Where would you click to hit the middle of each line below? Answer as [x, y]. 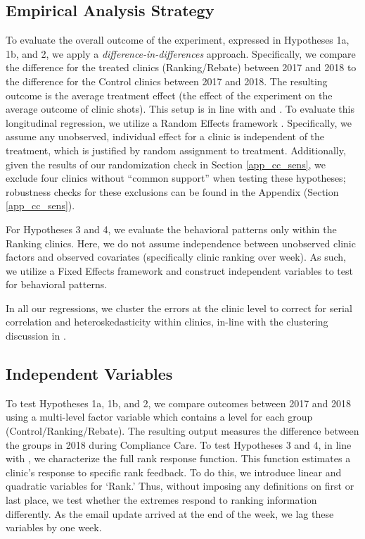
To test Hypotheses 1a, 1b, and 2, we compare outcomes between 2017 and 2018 [179, 403]
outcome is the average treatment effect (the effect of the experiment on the [169, 95]
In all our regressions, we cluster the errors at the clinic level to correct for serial [179, 308]
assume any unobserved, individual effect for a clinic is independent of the [165, 136]
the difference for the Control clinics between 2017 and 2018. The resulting [167, 81]
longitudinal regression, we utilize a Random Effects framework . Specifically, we [179, 122]
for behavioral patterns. [57, 284]
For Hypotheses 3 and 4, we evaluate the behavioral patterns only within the [171, 229]
